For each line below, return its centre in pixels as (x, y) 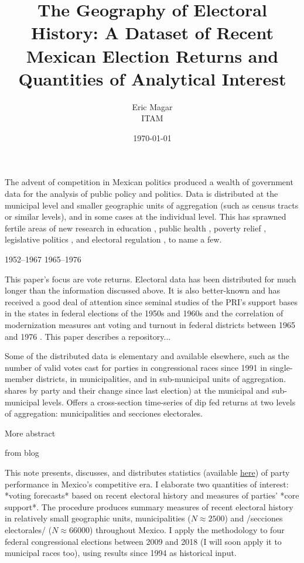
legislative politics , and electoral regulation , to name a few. (113, 239)
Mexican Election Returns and (152, 55)
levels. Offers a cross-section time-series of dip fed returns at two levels (169, 402)
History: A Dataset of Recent (152, 33)
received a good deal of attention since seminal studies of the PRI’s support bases (151, 301)
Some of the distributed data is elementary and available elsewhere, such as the (147, 356)
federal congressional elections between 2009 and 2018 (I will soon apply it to (143, 541)
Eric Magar (152, 106)
